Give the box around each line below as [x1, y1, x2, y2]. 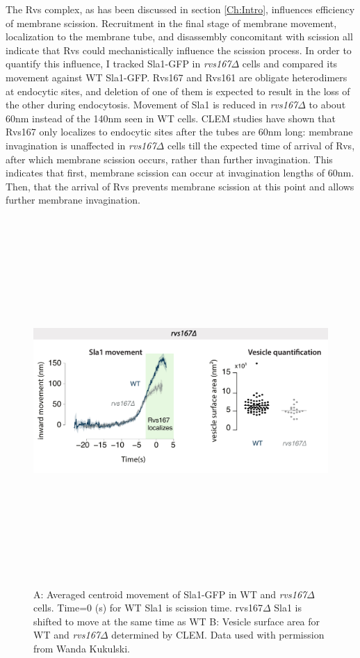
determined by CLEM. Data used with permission [111, 627, 325, 642]
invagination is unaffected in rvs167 [6, 138, 156, 152]
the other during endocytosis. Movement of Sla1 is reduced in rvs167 [6, 97, 298, 112]
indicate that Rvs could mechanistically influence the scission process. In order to [6, 42, 352, 57]
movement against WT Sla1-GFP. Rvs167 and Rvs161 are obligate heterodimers [6, 69, 347, 84]
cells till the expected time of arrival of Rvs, [167, 138, 355, 152]
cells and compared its [242, 56, 338, 71]
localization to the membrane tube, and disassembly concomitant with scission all [6, 29, 353, 44]
